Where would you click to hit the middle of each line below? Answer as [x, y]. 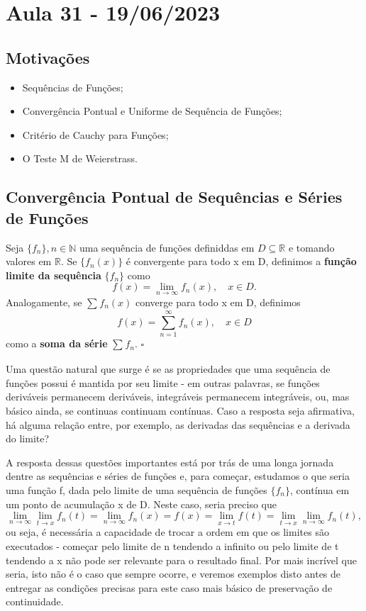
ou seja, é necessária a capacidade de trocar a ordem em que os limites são [167, 532]
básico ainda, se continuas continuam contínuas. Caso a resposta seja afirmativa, [180, 411]
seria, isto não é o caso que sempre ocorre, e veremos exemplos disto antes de [173, 574]
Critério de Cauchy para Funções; [95, 134]
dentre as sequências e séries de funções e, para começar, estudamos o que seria [178, 476]
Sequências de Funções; [73, 87]
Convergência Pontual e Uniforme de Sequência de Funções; [152, 111]
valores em [29, 261]
